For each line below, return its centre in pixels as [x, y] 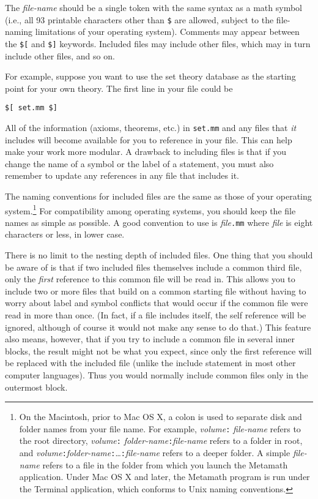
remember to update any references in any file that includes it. [122, 175]
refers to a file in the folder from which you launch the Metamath [165, 464]
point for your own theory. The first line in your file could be [119, 88]
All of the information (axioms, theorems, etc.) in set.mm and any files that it [151, 127]
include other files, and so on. [60, 55]
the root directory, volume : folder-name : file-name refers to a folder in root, [161, 441]
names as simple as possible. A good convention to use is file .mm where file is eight [159, 222]
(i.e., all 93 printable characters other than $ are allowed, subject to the [139, 19]
